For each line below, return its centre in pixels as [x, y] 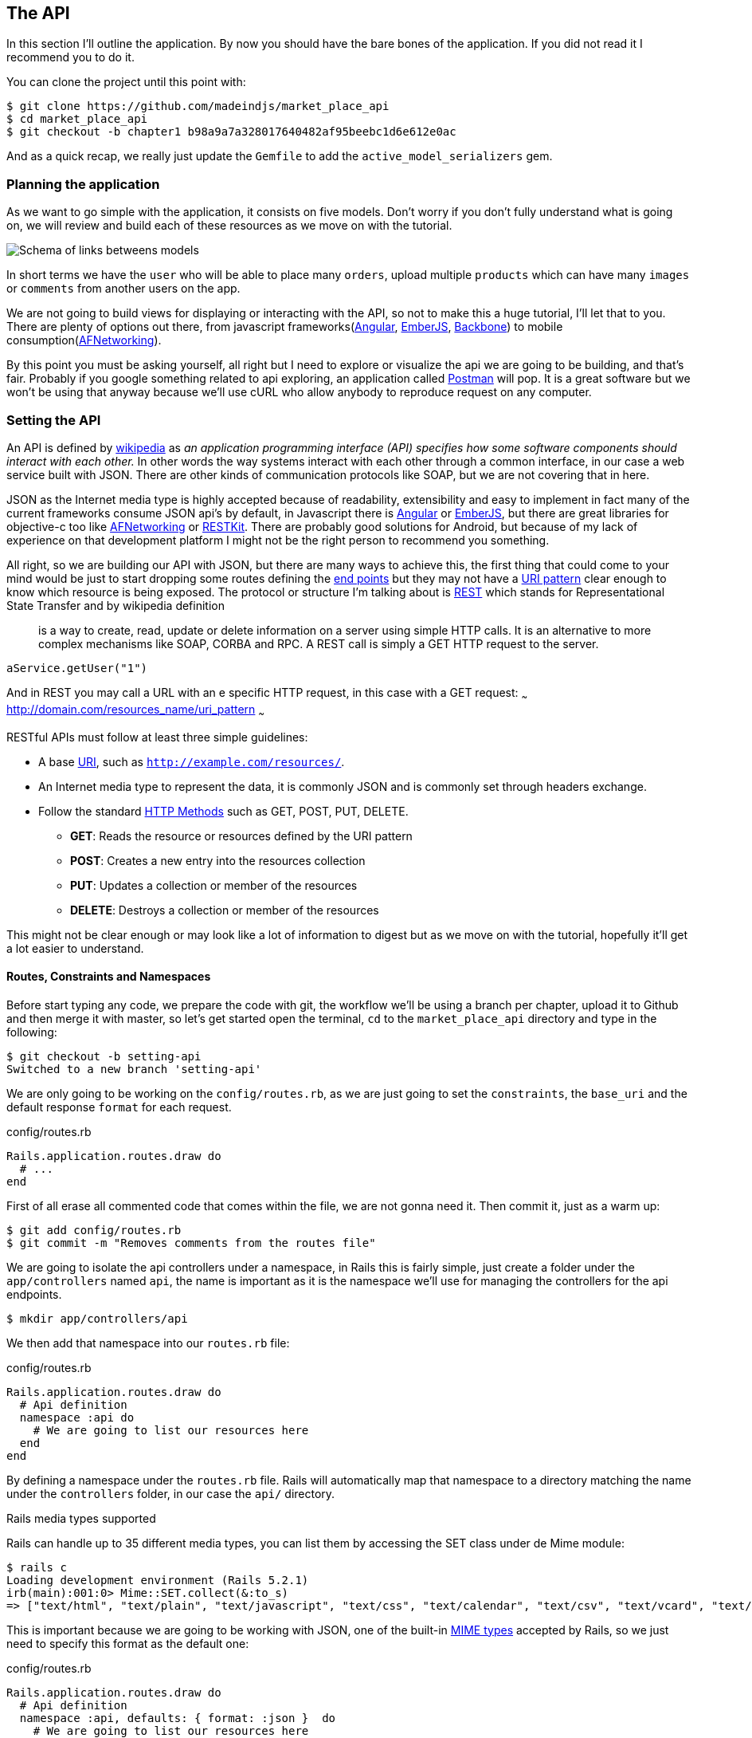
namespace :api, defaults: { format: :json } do [178, 1718]
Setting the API [54, 420]
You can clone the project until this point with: [126, 82]
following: [32, 1032]
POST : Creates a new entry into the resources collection [218, 860]
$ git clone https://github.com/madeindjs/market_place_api [198, 106]
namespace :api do [77, 1417]
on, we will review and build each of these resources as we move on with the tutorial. [229, 226]
